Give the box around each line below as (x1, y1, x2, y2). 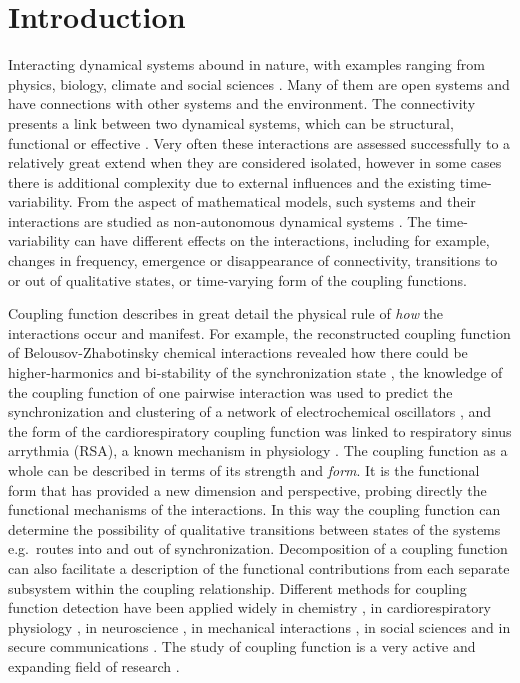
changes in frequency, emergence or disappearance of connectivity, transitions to (8, 250, 498, 271)
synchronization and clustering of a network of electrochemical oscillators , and (8, 401, 492, 422)
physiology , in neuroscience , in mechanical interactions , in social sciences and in (8, 616, 511, 637)
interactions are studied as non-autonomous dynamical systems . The (8, 210, 432, 231)
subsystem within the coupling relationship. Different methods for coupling (8, 577, 467, 598)
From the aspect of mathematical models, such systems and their (77, 191, 476, 212)
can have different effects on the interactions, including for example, (74, 230, 490, 251)
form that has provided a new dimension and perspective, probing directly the (8, 479, 487, 500)
